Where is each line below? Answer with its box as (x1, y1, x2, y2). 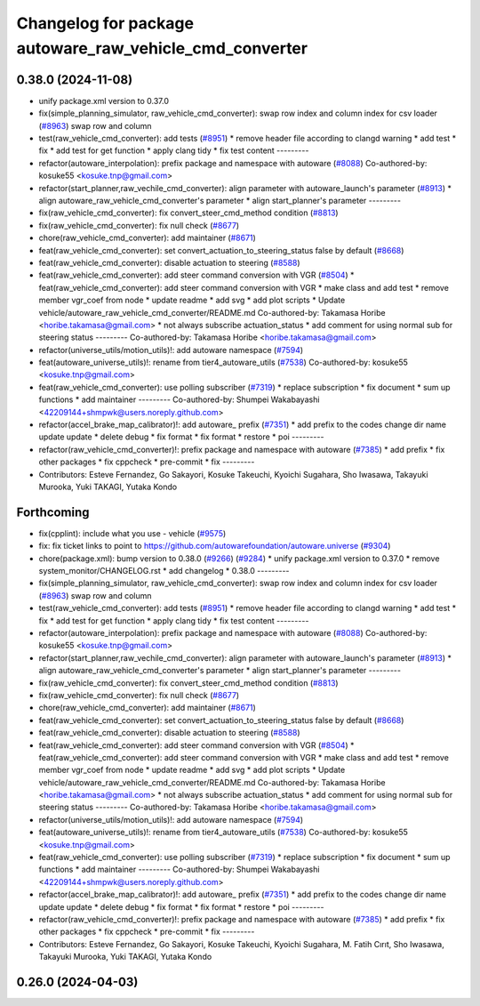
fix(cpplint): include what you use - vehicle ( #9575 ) (38, 527, 227, 538)
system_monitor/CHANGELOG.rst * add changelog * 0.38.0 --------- (38, 566, 290, 576)
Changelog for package (16, 13, 195, 33)
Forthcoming (16, 504, 90, 519)
